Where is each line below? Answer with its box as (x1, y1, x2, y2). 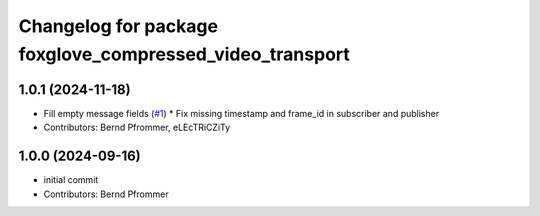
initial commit (43, 174, 99, 186)
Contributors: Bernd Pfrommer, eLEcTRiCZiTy (43, 121, 231, 134)
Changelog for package (18, 15, 219, 37)
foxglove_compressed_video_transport (18, 43, 350, 65)
